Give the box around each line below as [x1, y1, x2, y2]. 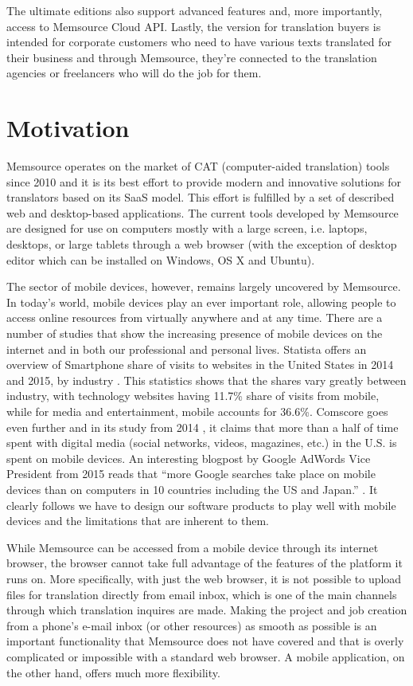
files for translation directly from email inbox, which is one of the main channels [6, 586, 397, 602]
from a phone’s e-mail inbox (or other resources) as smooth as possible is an [6, 617, 377, 633]
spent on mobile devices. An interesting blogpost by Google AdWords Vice [6, 449, 371, 466]
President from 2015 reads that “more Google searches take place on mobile [6, 465, 376, 482]
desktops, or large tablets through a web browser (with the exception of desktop [6, 236, 397, 253]
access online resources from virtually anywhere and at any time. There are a [6, 309, 383, 326]
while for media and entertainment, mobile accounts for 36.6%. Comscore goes [6, 403, 388, 419]
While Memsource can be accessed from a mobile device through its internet [6, 539, 379, 555]
